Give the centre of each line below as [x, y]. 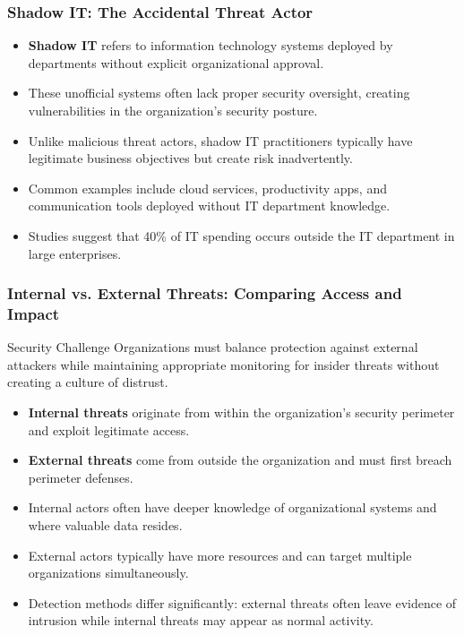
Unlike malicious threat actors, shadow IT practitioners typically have [220, 140]
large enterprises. [75, 253]
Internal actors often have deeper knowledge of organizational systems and [232, 507]
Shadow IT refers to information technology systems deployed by [211, 45]
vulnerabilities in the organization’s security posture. [173, 110]
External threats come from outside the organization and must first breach [240, 460]
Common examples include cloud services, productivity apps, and [207, 188]
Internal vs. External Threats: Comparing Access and [205, 293]
